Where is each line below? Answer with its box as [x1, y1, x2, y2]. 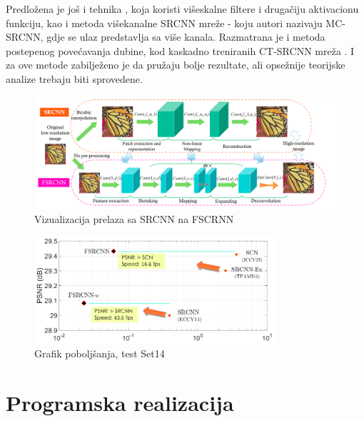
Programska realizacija [6, 387, 234, 417]
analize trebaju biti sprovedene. [6, 71, 143, 86]
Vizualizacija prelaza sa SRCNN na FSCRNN [34, 211, 234, 226]
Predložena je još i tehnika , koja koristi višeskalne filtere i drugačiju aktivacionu [6, 1, 359, 16]
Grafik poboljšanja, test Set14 [34, 346, 165, 361]
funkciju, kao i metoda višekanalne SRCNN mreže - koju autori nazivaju [6, 15, 323, 30]
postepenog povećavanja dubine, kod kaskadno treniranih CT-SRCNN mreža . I [6, 43, 355, 58]
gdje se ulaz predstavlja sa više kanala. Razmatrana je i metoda [46, 29, 325, 44]
